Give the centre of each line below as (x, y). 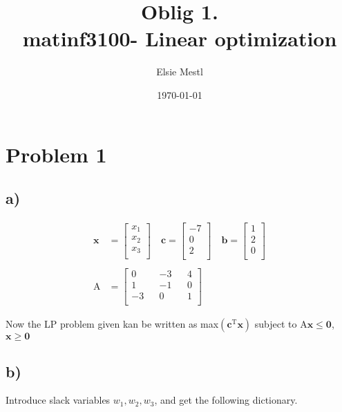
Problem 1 (56, 154)
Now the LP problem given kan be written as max (112, 324)
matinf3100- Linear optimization (180, 38)
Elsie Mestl (180, 72)
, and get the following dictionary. (226, 400)
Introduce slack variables (58, 400)
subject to (276, 324)
